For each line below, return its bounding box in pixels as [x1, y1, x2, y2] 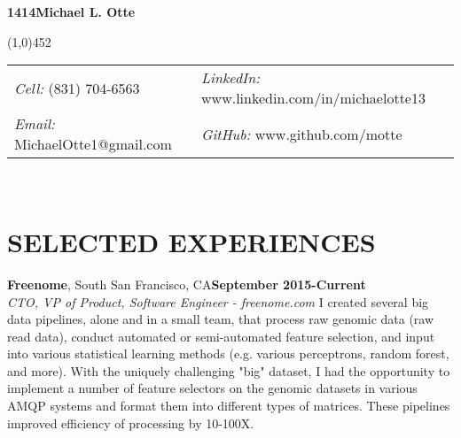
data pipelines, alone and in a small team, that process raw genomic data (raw [7, 310, 434, 328]
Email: [14, 113, 56, 134]
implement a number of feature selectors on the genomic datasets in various [7, 379, 418, 397]
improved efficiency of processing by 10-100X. [7, 413, 254, 432]
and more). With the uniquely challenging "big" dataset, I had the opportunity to [7, 361, 450, 380]
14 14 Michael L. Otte [7, 3, 136, 20]
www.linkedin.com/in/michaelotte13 [201, 88, 426, 109]
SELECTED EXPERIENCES [7, 223, 376, 259]
